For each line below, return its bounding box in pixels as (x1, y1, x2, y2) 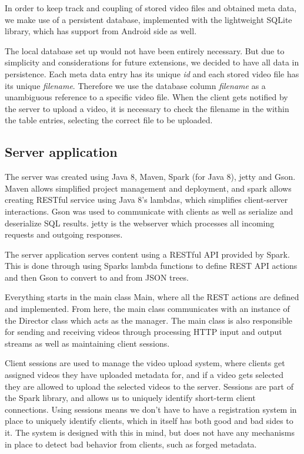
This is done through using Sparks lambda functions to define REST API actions (5, 259, 298, 272)
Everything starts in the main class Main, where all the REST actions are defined (5, 291, 299, 303)
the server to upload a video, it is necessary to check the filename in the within (5, 102, 289, 114)
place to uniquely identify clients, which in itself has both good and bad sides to (5, 414, 293, 427)
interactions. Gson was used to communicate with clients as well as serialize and (5, 205, 293, 217)
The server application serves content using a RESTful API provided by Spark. (5, 248, 290, 260)
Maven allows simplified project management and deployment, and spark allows (5, 182, 292, 194)
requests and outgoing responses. (5, 228, 123, 241)
